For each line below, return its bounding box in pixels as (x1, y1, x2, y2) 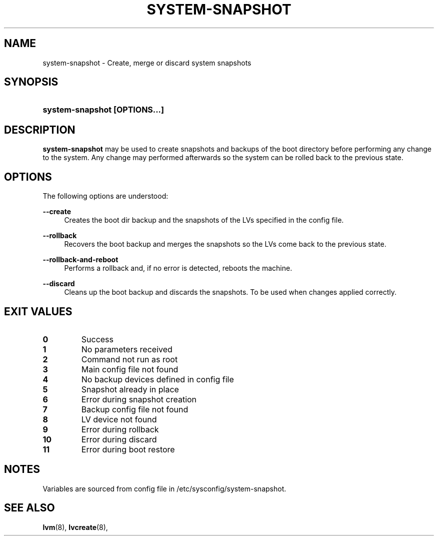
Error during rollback (81, 424, 159, 434)
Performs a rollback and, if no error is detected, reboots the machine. (64, 264, 292, 273)
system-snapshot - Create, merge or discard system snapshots (42, 58, 251, 67)
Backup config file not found (81, 404, 188, 414)
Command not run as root (81, 354, 178, 364)
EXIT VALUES (4, 305, 72, 318)
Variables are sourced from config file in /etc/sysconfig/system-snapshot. (42, 484, 286, 493)
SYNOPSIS (4, 76, 58, 89)
